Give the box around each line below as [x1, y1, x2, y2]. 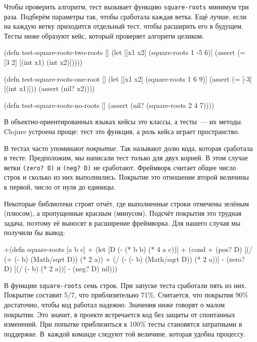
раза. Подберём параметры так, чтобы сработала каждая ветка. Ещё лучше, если [4, 11, 247, 21]
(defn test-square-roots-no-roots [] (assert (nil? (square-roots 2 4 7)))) [4, 99, 214, 110]
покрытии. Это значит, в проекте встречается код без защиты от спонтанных [4, 309, 235, 319]
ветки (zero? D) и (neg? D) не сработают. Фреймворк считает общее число [4, 162, 236, 172]
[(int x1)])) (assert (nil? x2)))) [4, 83, 95, 94]
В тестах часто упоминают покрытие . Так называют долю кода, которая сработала [4, 143, 253, 153]
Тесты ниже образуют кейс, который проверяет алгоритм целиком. [4, 30, 204, 41]
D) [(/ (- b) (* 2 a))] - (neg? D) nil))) [4, 263, 118, 274]
